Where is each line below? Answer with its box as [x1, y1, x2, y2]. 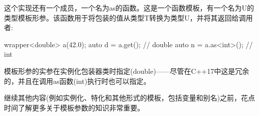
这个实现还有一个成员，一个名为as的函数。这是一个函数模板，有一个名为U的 [4, 3, 254, 13]
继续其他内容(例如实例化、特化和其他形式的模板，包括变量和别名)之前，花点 [4, 92, 255, 103]
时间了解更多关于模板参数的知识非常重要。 [4, 102, 144, 112]
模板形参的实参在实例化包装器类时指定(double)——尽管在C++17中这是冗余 [4, 65, 249, 76]
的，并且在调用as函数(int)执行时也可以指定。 [4, 75, 151, 86]
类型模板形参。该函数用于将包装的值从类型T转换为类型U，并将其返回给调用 [4, 12, 253, 23]
